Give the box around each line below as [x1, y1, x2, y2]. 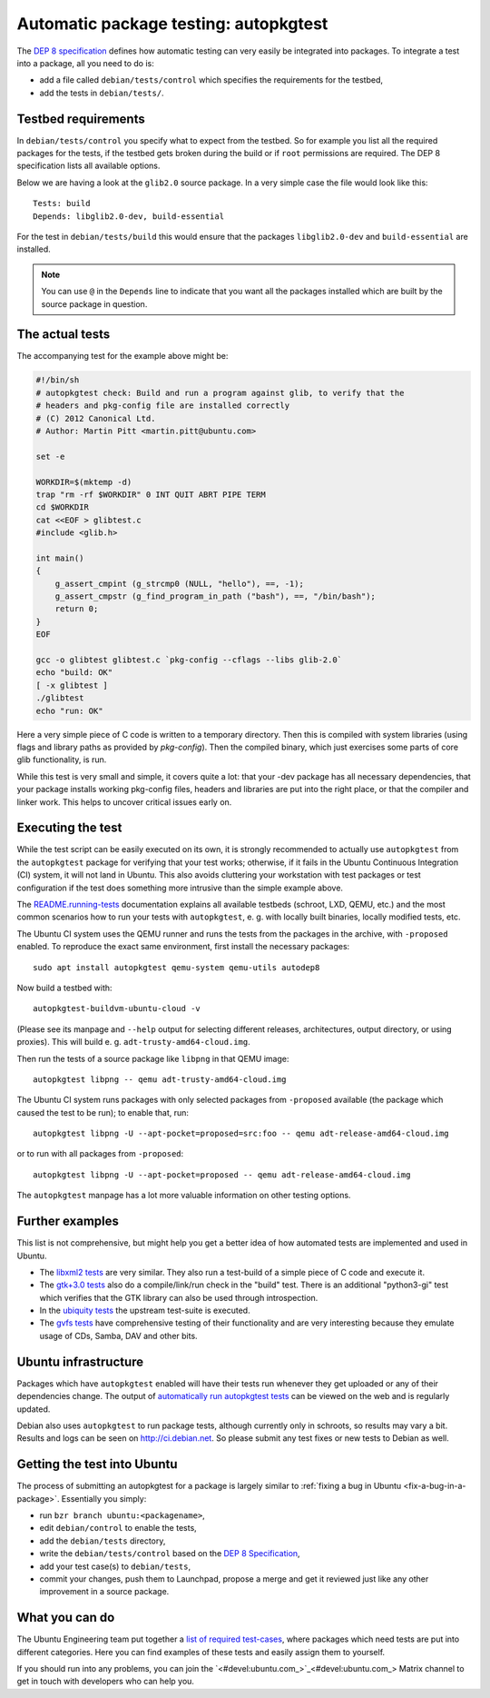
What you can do [16, 1610, 115, 1625]
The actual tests [16, 327, 111, 343]
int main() [35, 552, 84, 563]
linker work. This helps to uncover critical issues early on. [16, 796, 232, 808]
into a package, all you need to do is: [16, 57, 154, 68]
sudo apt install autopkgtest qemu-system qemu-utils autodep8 [33, 962, 320, 972]
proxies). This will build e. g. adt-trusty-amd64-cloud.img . [16, 1037, 250, 1048]
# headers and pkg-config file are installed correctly [35, 401, 290, 411]
